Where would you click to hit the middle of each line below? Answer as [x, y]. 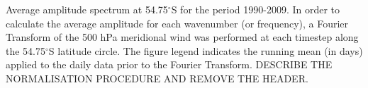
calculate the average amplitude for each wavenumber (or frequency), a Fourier [177, 23]
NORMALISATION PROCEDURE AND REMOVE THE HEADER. [157, 78]
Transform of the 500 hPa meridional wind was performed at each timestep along [182, 37]
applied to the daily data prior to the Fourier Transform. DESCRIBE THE [169, 64]
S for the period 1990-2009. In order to [256, 9]
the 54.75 [26, 50]
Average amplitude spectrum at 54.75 [87, 9]
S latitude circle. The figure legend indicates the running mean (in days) [206, 50]
